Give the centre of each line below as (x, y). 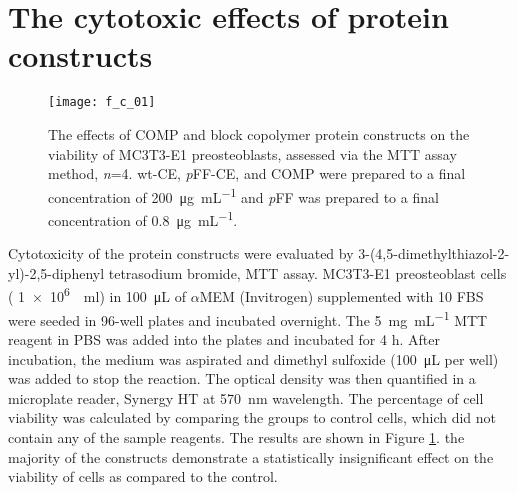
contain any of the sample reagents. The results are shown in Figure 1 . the (236, 436)
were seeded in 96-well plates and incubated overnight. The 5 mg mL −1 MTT (248, 318)
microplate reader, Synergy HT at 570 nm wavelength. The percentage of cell (246, 397)
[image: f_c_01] (102, 102)
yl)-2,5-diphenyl (56, 272)
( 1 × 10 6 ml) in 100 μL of (97, 295)
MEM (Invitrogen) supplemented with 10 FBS (341, 296)
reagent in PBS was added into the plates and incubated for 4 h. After (224, 338)
